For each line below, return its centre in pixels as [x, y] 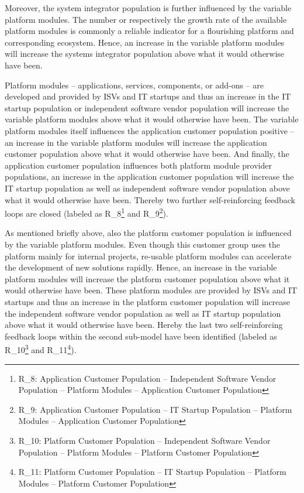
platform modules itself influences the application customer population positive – [150, 130]
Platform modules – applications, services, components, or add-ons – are [134, 85]
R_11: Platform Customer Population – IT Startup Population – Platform [152, 472]
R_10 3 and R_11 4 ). [41, 349]
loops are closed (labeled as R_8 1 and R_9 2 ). [87, 212]
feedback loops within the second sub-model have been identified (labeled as [141, 336]
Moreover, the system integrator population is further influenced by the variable [148, 8]
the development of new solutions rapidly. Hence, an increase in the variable [141, 267]
